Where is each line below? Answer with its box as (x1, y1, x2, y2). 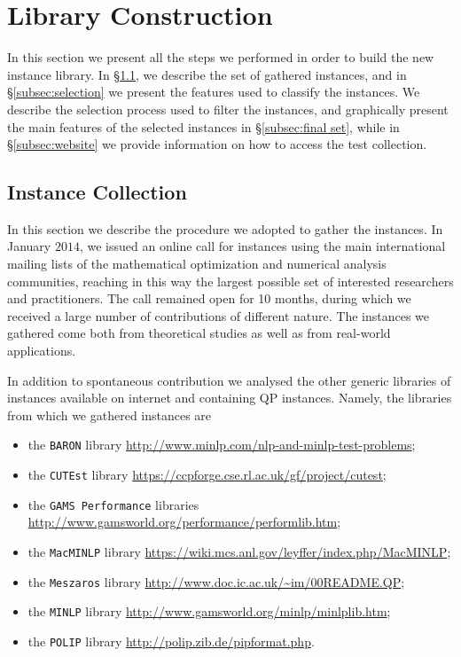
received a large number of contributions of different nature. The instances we (7, 306, 430, 325)
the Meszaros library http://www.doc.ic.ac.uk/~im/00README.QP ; (27, 572, 405, 591)
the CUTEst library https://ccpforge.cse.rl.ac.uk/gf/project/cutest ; (27, 465, 387, 484)
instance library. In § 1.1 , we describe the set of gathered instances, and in (7, 65, 407, 83)
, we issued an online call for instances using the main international (79, 237, 446, 255)
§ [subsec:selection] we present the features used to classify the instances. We (7, 82, 420, 101)
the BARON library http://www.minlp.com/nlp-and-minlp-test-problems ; (27, 435, 416, 454)
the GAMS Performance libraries (27, 495, 199, 513)
